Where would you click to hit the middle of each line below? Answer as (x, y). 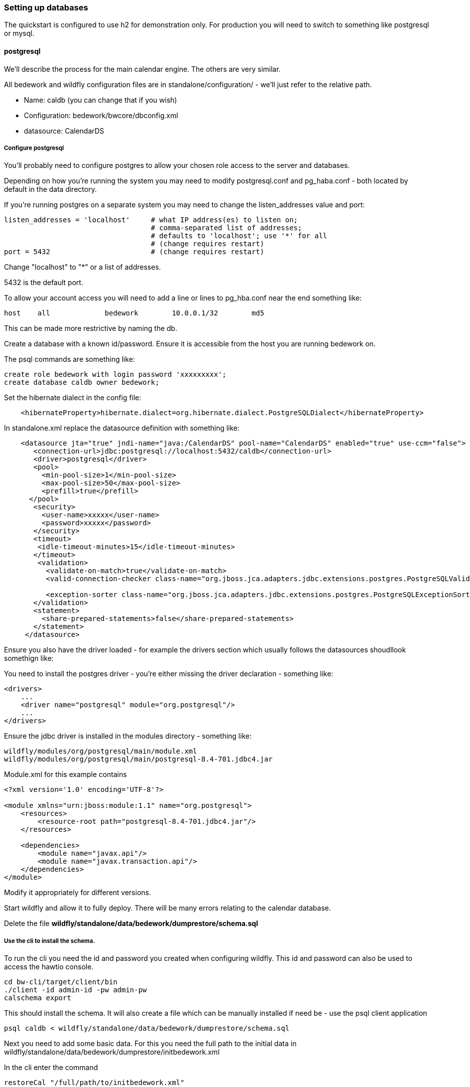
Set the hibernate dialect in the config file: (73, 398)
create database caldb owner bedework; (82, 383)
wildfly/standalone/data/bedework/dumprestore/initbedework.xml (112, 1052)
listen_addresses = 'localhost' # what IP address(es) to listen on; (151, 220)
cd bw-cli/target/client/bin (61, 982)
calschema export (38, 998)
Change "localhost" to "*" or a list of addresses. (83, 267)
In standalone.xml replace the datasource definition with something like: (122, 428)
